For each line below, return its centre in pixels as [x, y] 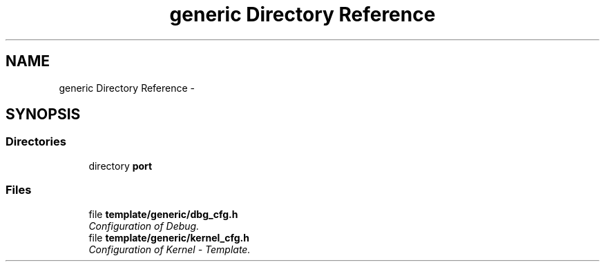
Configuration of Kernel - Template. [170, 249]
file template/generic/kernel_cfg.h [169, 237]
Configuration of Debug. [144, 226]
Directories [36, 142]
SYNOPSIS [43, 115]
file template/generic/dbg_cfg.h [163, 214]
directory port [121, 166]
